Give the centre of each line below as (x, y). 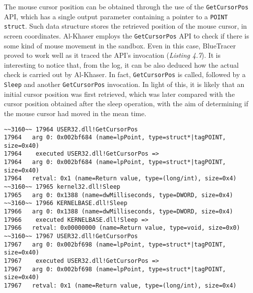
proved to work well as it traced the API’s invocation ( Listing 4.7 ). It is (112, 55)
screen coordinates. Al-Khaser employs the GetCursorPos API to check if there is (127, 35)
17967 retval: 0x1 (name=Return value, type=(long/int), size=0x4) (120, 285)
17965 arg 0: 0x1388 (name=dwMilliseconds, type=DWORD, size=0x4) (119, 195)
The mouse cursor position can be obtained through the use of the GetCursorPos (126, 6)
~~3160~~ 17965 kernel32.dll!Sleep (62, 187)
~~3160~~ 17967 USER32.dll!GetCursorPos (71, 236)
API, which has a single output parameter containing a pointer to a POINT (116, 16)
